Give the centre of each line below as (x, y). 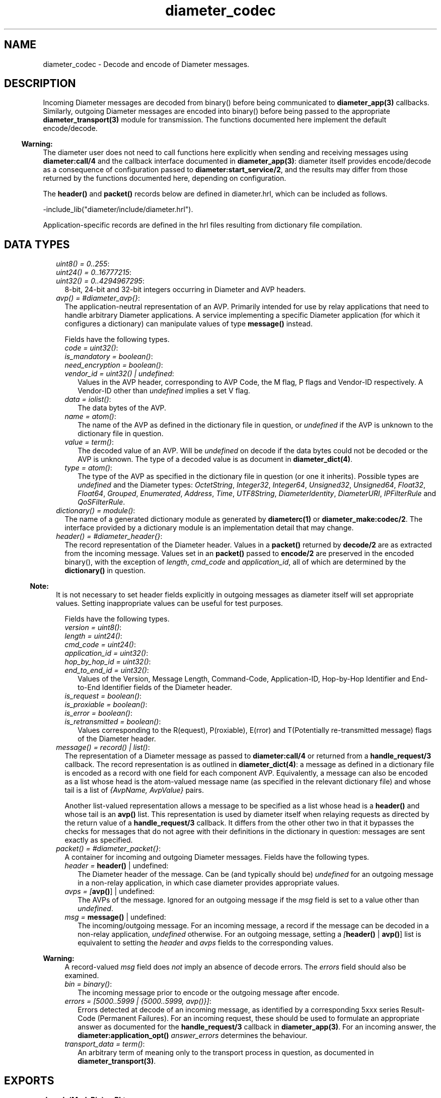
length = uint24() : (93, 636)
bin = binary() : (88, 984)
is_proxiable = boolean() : (106, 705)
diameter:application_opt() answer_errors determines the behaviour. (193, 1036)
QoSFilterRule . (101, 502)
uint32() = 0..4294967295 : (100, 281)
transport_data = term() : (105, 1044)
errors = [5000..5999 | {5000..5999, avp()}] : (138, 1001)
